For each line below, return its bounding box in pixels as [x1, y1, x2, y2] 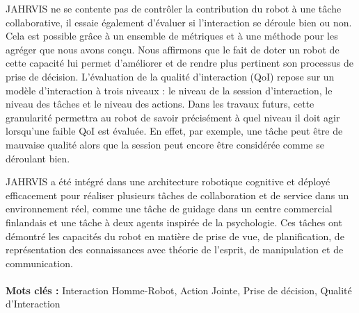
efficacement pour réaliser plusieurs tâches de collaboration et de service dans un [6, 187, 349, 202]
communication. [6, 255, 73, 270]
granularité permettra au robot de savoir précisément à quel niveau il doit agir [6, 110, 340, 124]
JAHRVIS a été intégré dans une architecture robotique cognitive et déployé [6, 174, 330, 189]
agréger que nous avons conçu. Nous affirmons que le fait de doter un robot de [6, 42, 340, 56]
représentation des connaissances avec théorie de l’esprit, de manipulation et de [6, 242, 344, 257]
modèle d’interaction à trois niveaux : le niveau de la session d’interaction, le [6, 83, 333, 97]
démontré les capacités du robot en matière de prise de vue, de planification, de [6, 228, 344, 243]
